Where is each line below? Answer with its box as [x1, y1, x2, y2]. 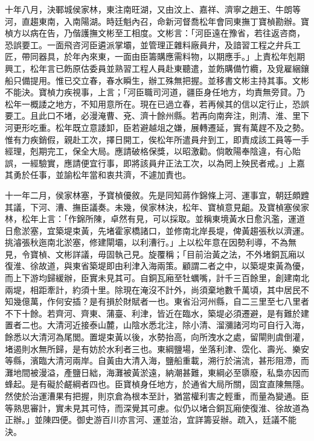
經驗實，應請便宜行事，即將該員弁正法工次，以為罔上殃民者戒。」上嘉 [30, 156, 305, 169]
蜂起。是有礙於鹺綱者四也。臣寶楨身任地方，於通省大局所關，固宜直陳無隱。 [5, 378, 309, 390]
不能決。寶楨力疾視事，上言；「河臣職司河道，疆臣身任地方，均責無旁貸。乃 [5, 86, 305, 98]
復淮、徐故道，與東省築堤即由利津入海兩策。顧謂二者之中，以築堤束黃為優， [5, 259, 309, 272]
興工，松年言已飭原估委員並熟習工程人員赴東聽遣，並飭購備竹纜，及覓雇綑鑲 [5, 62, 309, 74]
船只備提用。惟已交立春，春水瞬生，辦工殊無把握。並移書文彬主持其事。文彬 [5, 74, 309, 86]
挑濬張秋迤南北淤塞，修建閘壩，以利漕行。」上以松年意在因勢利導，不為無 [5, 236, 296, 249]
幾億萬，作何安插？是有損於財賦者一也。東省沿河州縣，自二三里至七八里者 [13, 295, 309, 308]
